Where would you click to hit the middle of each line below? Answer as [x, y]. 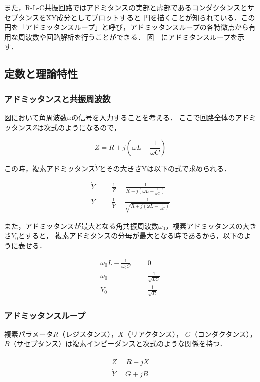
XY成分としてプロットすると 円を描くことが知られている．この [151, 17]
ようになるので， [93, 127]
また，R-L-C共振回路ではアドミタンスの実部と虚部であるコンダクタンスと [126, 7]
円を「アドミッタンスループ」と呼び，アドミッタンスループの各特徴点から [126, 27]
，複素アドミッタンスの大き [211, 225]
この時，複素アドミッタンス [50, 169]
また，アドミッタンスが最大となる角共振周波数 [81, 225]
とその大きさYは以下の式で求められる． [165, 169]
